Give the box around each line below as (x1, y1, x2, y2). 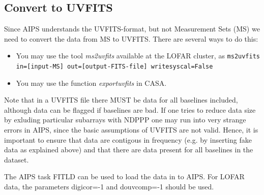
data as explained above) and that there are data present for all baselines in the (4, 144, 253, 155)
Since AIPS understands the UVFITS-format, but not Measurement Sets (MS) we (4, 23, 260, 34)
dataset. (4, 154, 29, 165)
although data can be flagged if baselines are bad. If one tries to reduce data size (4, 104, 256, 115)
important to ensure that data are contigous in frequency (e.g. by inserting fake (4, 134, 252, 145)
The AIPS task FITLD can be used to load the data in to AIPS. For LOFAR (4, 171, 245, 182)
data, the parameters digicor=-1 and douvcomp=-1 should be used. (4, 181, 214, 192)
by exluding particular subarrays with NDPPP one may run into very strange (4, 114, 246, 125)
